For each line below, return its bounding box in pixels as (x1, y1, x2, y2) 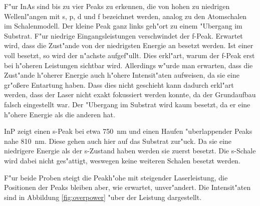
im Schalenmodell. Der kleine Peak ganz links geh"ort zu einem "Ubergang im (4, 21, 242, 31)
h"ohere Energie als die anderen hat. (4, 109, 115, 119)
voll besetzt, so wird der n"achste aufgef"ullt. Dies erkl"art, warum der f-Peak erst (4, 50, 255, 60)
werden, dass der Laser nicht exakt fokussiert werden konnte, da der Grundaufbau (4, 89, 256, 100)
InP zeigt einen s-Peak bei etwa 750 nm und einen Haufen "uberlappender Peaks (4, 126, 252, 136)
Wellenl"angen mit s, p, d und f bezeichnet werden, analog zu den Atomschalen (4, 11, 247, 21)
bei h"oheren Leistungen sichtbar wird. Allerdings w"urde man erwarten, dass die (4, 60, 253, 70)
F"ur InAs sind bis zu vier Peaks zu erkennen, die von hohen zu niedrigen (4, 1, 230, 11)
